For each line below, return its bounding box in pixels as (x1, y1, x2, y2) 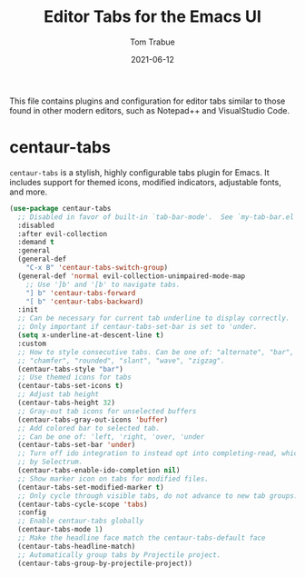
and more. (9, 186, 48, 197)
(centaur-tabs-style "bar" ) (17, 364, 124, 373)
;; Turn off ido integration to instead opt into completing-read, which (17, 449, 302, 458)
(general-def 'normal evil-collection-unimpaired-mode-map (17, 271, 246, 281)
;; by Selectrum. (17, 457, 84, 467)
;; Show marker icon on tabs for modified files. (17, 474, 209, 483)
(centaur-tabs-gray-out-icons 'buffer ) (17, 415, 169, 424)
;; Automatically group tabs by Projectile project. (17, 550, 221, 560)
